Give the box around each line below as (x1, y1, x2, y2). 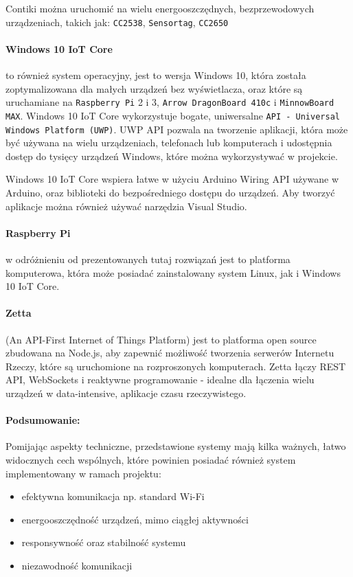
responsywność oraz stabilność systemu (21, 535, 186, 550)
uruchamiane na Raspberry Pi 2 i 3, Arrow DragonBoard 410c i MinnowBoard (5, 95, 334, 109)
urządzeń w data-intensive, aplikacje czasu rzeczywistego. (5, 385, 247, 400)
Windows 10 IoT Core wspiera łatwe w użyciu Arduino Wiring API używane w (5, 172, 339, 186)
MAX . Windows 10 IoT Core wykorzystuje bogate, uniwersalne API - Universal (5, 108, 340, 122)
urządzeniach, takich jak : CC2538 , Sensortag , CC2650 (5, 14, 229, 29)
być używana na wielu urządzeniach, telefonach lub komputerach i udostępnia (5, 135, 332, 150)
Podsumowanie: (5, 413, 80, 427)
